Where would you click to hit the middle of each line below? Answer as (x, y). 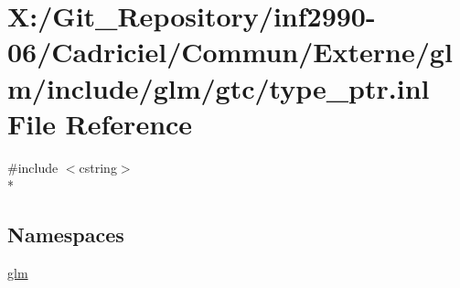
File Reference (100, 123)
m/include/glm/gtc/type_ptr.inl (219, 87)
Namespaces (66, 235)
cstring (98, 167)
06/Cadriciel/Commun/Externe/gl (230, 52)
